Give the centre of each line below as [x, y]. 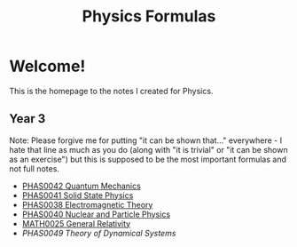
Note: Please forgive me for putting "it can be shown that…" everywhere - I [145, 140]
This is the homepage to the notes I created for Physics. [111, 91]
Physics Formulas [149, 16]
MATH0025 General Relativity [76, 223]
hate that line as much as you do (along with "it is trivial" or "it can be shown [148, 149]
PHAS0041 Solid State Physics [78, 195]
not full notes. [35, 168]
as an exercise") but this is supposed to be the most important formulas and [148, 159]
